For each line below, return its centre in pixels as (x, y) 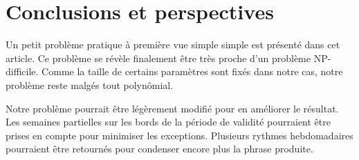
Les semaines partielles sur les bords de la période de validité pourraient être (168, 122)
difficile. (22, 71)
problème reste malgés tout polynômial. (90, 84)
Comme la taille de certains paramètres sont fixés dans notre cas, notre (192, 71)
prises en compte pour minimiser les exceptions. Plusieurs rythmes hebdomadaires (179, 135)
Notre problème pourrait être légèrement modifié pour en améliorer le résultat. (172, 108)
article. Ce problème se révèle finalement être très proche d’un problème (158, 58)
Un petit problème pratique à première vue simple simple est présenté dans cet (173, 44)
